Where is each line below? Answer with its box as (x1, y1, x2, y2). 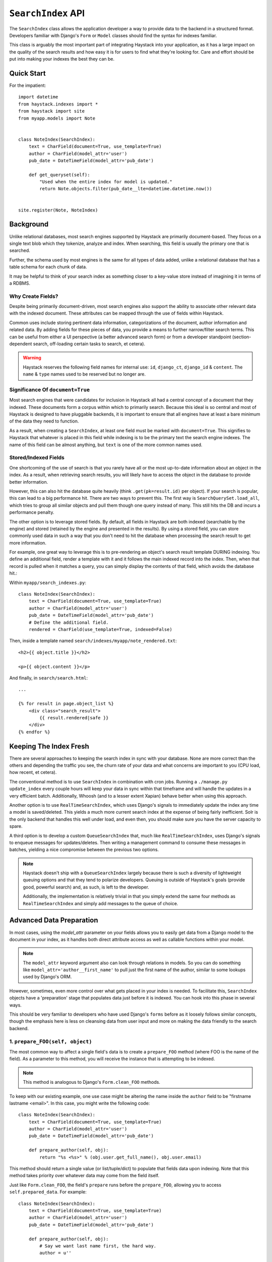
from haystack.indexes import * (18, 101, 98, 107)
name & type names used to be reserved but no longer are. (23, 371, 146, 377)
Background (9, 220, 49, 229)
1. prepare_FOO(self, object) (9, 1038, 93, 1045)
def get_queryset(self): (28, 172, 90, 178)
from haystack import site (18, 109, 85, 114)
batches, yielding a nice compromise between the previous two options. (9, 847, 159, 853)
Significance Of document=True (9, 386, 90, 393)
